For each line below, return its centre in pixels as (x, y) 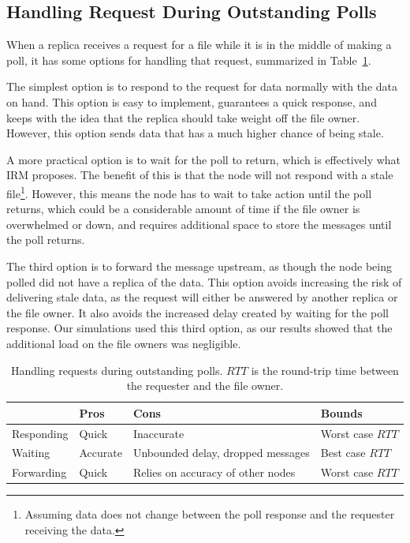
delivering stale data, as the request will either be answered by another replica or (202, 297)
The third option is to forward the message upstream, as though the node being (199, 266)
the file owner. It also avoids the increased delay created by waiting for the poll (198, 312)
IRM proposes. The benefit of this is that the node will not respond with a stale (200, 175)
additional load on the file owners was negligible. (124, 343)
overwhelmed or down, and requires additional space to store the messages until (199, 224)
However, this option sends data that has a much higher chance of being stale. (195, 133)
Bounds (341, 412)
